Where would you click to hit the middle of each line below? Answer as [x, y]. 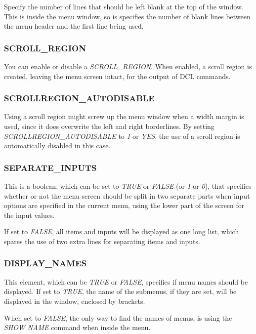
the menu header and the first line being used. [74, 26]
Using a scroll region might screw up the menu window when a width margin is [124, 116]
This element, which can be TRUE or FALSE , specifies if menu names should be [126, 281]
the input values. [29, 215]
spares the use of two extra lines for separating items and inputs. [102, 241]
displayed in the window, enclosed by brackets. [75, 301]
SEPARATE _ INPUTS [50, 167]
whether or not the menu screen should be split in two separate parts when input [127, 195]
